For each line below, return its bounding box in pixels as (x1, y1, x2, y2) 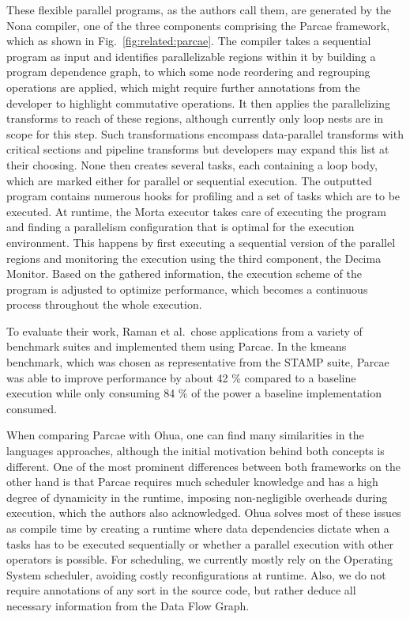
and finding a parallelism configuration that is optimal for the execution (6, 218, 355, 235)
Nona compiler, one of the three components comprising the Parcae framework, (6, 17, 390, 33)
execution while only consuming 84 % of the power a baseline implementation (6, 385, 382, 401)
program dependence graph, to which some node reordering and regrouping (6, 63, 371, 80)
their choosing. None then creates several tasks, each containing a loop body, (6, 156, 378, 173)
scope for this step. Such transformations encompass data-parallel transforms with (6, 125, 404, 142)
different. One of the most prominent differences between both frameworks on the (6, 458, 401, 474)
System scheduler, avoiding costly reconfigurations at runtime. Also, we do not (6, 566, 386, 583)
